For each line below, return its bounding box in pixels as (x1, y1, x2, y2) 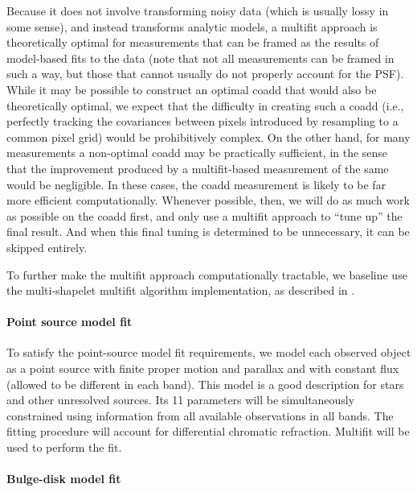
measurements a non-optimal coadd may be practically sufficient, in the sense (6, 144, 388, 161)
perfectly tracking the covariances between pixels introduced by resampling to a (6, 113, 399, 130)
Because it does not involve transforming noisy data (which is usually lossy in (6, 2, 389, 19)
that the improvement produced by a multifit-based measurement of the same (6, 159, 389, 176)
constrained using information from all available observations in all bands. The (6, 407, 394, 424)
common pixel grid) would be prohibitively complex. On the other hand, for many (6, 128, 411, 145)
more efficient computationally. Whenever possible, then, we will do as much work (6, 192, 410, 209)
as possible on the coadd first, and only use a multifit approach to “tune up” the (6, 207, 403, 224)
